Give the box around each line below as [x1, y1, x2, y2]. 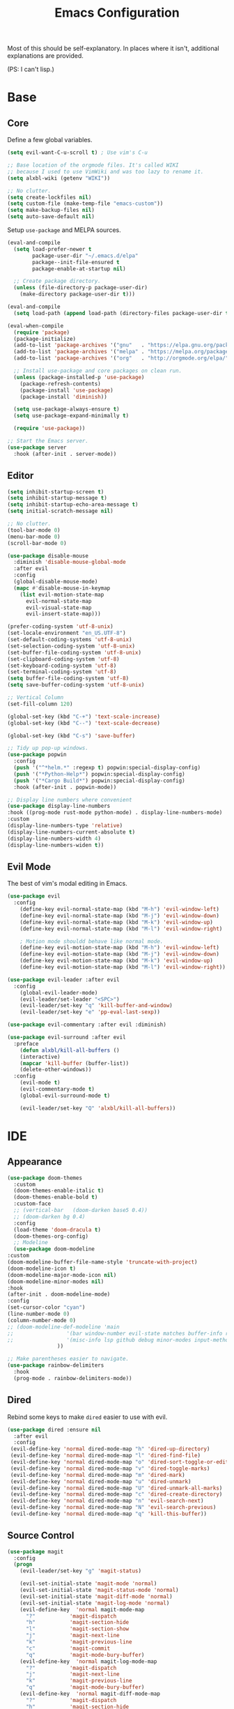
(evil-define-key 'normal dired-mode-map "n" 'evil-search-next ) [10, 1497, 204, 1505]
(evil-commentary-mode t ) [19, 1086, 95, 1093]
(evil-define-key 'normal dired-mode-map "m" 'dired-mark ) [10, 1471, 186, 1478]
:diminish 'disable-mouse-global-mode [13, 559, 127, 566]
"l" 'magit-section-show [25, 1625, 130, 1632]
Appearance [7, 1156, 63, 1168]
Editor [7, 470, 34, 482]
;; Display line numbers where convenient [7, 796, 132, 803]
